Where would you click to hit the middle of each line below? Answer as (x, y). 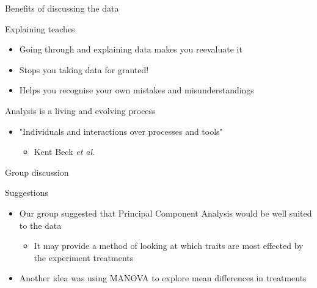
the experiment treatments (84, 257)
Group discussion (37, 172)
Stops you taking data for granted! (84, 69)
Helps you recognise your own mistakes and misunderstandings (137, 90)
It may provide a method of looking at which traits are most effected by (169, 246)
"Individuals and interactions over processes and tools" (121, 131)
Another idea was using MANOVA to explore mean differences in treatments (163, 278)
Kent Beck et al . (64, 152)
